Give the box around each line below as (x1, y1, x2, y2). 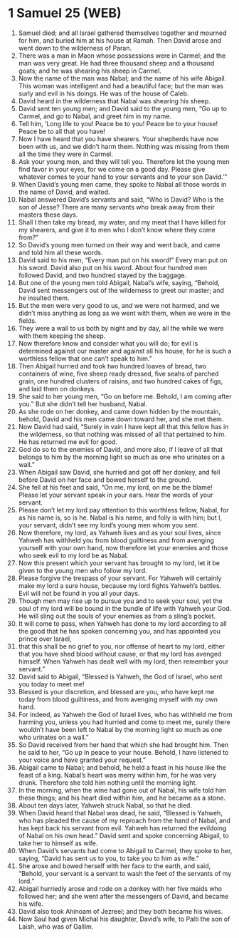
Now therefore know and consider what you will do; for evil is (18, 339, 198, 347)
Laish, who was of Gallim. (18, 922, 94, 931)
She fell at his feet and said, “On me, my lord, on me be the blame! (18, 483, 213, 491)
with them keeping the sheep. (18, 331, 106, 340)
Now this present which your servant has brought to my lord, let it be (18, 558, 220, 567)
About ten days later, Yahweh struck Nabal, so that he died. (18, 800, 193, 810)
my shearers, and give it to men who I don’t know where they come (18, 225, 216, 234)
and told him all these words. (18, 248, 103, 257)
